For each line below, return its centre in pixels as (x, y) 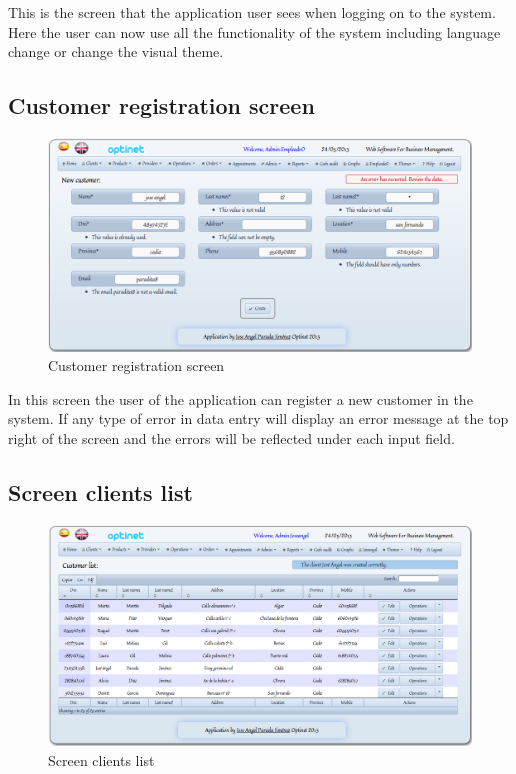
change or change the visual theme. (116, 51)
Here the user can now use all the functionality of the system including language (254, 31)
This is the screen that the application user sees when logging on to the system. (252, 12)
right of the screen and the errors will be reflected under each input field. (231, 438)
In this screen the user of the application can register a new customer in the (240, 398)
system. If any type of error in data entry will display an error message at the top (258, 418)
